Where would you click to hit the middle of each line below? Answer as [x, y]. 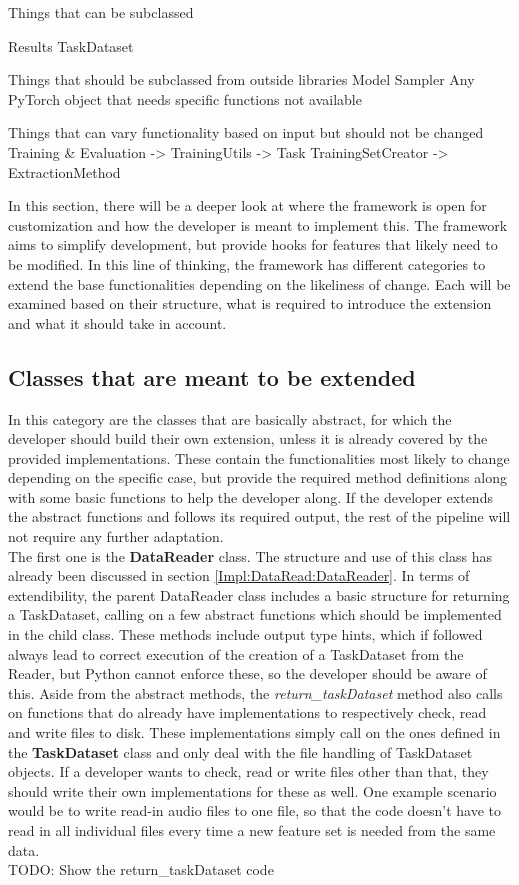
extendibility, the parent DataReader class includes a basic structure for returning [259, 594]
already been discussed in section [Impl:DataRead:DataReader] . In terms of [239, 575]
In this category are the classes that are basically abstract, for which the [230, 418]
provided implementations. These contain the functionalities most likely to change [259, 457]
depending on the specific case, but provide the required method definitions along [257, 477]
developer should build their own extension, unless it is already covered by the [248, 438]
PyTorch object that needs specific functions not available [185, 98]
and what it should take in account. [117, 322]
